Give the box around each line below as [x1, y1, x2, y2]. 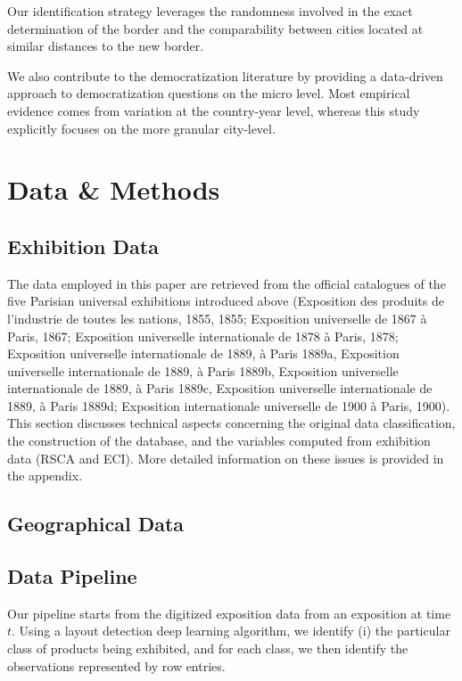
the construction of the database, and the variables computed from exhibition [7, 431, 431, 450]
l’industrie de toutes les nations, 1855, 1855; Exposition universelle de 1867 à [7, 308, 427, 327]
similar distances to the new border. [7, 37, 204, 55]
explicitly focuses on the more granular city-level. [7, 119, 276, 137]
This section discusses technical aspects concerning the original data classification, [7, 414, 456, 432]
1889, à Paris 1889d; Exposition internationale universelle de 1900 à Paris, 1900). [7, 396, 450, 414]
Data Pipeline [7, 562, 137, 590]
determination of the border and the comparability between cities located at [7, 19, 424, 37]
